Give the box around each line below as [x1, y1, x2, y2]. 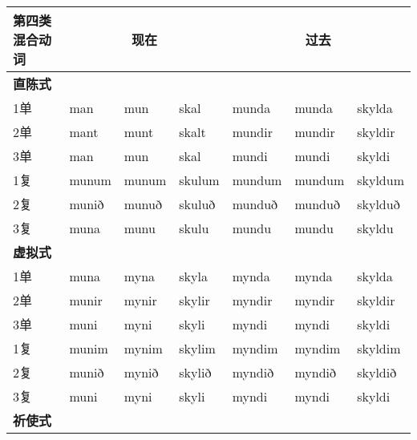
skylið [179, 362, 212, 381]
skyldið [357, 362, 397, 381]
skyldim [357, 338, 401, 357]
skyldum [357, 170, 404, 189]
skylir [179, 290, 210, 309]
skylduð [357, 194, 400, 213]
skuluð [179, 194, 216, 213]
